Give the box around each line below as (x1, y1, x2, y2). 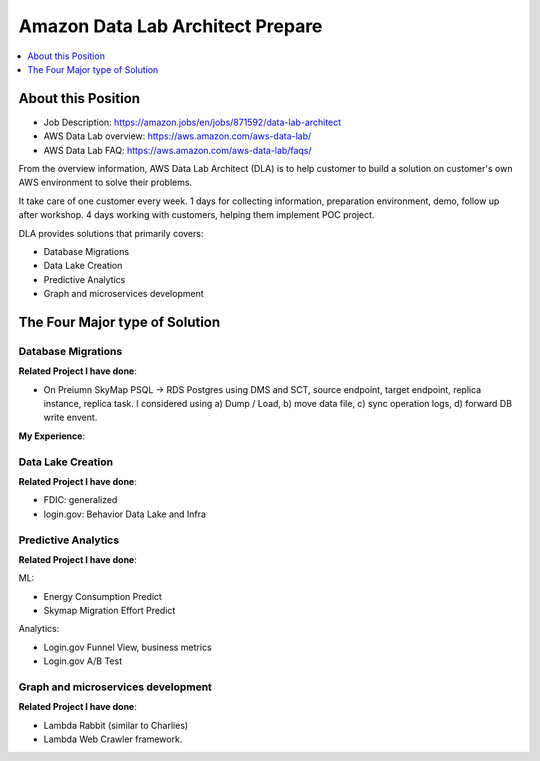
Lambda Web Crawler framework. (43, 733, 183, 745)
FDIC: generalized (43, 494, 118, 506)
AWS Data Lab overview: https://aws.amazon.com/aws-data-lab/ (43, 130, 312, 142)
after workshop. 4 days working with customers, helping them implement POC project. (18, 209, 375, 221)
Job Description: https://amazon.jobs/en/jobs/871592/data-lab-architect (43, 116, 342, 128)
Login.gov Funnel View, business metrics (43, 641, 212, 653)
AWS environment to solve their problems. (18, 176, 193, 189)
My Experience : (18, 430, 85, 442)
